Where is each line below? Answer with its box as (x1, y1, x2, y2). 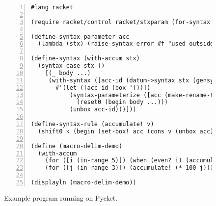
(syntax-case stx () (38, 62, 105, 69)
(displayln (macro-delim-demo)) (31, 179, 136, 186)
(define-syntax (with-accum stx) (31, 55, 140, 62)
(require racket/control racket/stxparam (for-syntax (31, 18, 211, 26)
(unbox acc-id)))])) (69, 106, 136, 113)
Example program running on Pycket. (4, 192, 118, 203)
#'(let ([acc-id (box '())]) (55, 84, 151, 91)
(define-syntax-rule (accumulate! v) (31, 121, 154, 128)
